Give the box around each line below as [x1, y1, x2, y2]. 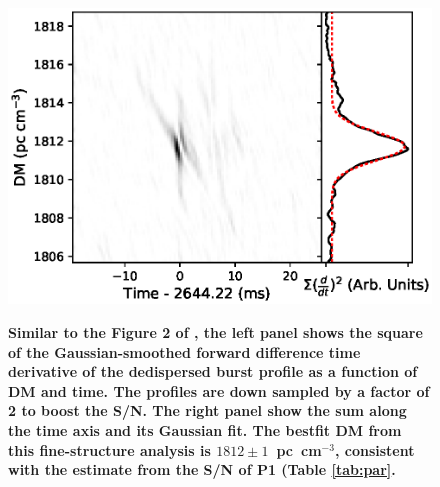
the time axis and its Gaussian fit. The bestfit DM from [8, 420, 402, 441]
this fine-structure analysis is [8, 439, 211, 460]
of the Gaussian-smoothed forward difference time [8, 341, 361, 362]
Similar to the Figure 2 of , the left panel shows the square [8, 322, 423, 343]
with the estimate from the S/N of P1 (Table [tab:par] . [8, 459, 396, 480]
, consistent [334, 439, 415, 460]
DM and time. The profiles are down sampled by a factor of [8, 380, 430, 401]
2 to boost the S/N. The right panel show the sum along [8, 400, 407, 421]
